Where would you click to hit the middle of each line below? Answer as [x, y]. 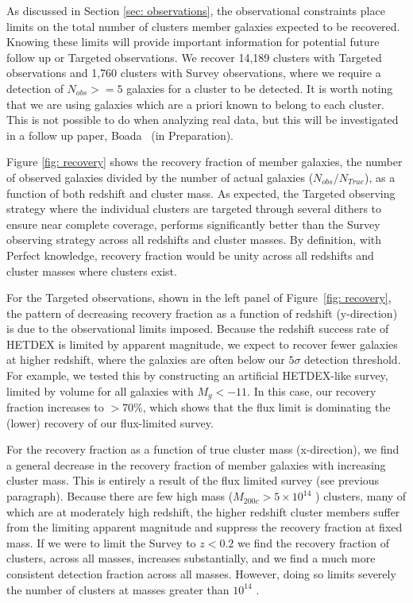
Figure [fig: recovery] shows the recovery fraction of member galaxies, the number [205, 162]
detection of [35, 88]
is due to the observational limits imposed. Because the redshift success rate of [198, 329]
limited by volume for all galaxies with [100, 390]
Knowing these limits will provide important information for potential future [193, 42]
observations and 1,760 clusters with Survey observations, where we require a [194, 73]
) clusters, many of [361, 496]
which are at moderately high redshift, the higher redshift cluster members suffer [203, 511]
